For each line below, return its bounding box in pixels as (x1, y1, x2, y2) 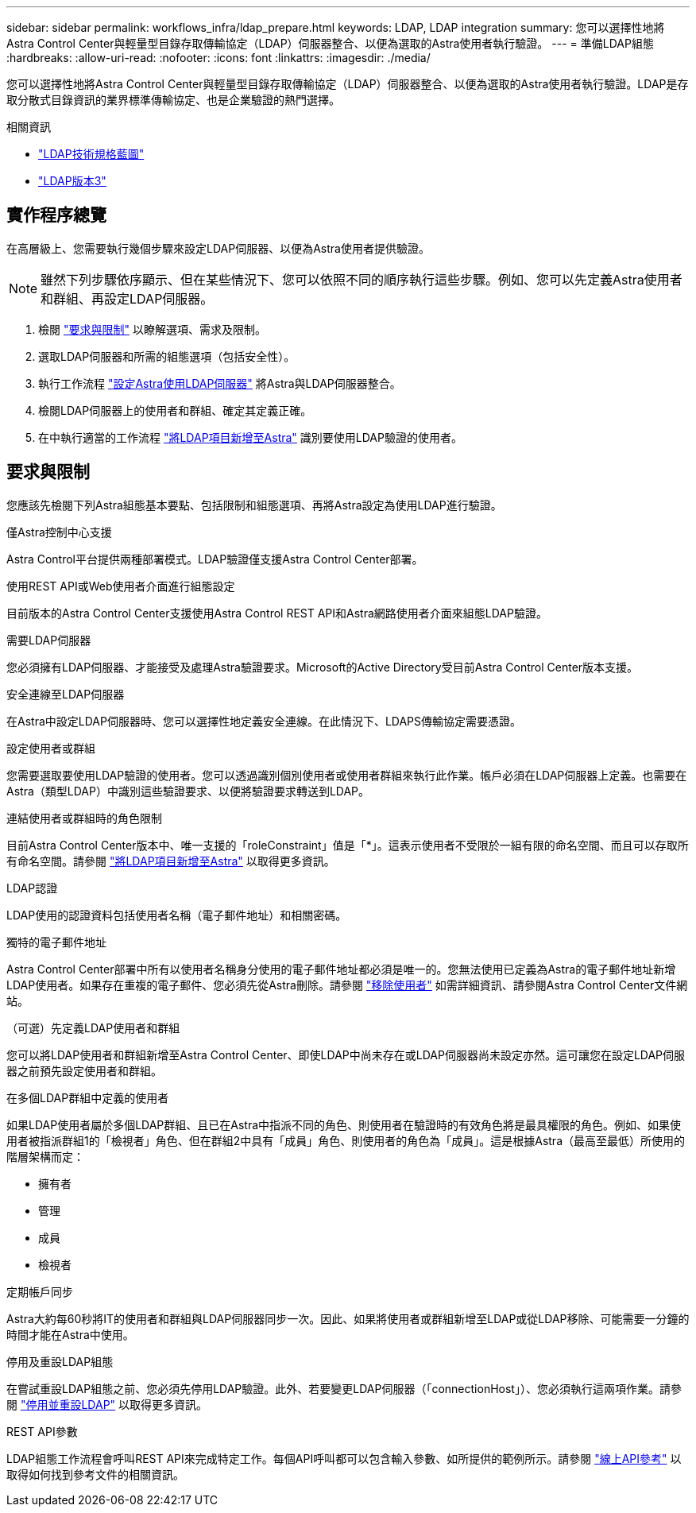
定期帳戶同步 (6, 1284, 73, 1298)
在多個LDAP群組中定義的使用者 (6, 1090, 169, 1105)
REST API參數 (6, 1424, 78, 1438)
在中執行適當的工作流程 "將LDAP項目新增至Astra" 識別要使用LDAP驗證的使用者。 (38, 430, 462, 444)
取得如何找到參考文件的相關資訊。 (6, 1467, 184, 1481)
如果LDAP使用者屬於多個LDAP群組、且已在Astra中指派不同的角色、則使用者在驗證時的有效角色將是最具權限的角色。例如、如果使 (6, 1117, 682, 1132)
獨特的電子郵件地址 (6, 934, 106, 949)
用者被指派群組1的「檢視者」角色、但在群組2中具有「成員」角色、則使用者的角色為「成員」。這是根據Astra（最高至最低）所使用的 (6, 1133, 685, 1147)
